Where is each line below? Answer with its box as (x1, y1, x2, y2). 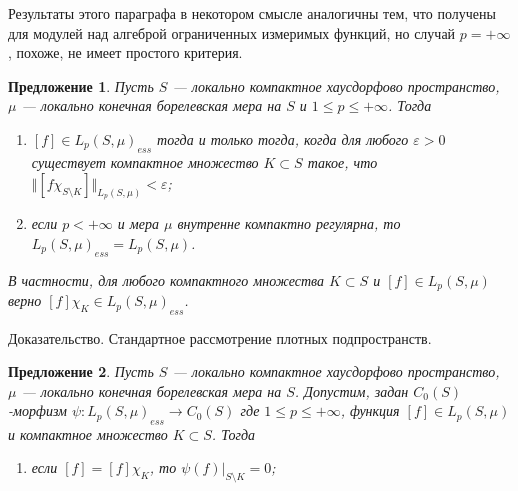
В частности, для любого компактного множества (8, 269, 324, 290)
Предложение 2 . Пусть (8, 361, 154, 382)
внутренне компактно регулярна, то (177, 213, 401, 234)
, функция (340, 400, 400, 421)
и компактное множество (8, 423, 168, 444)
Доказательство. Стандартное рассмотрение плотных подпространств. (8, 327, 432, 348)
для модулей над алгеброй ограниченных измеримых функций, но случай (8, 22, 456, 43)
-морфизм (8, 400, 67, 421)
